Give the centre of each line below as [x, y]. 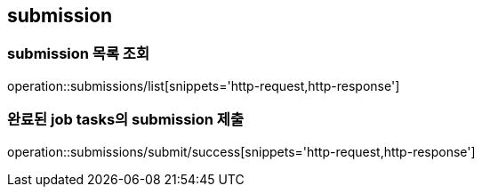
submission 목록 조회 [78, 54]
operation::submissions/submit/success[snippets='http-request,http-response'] [241, 151]
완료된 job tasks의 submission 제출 [125, 120]
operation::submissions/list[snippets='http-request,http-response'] [204, 85]
